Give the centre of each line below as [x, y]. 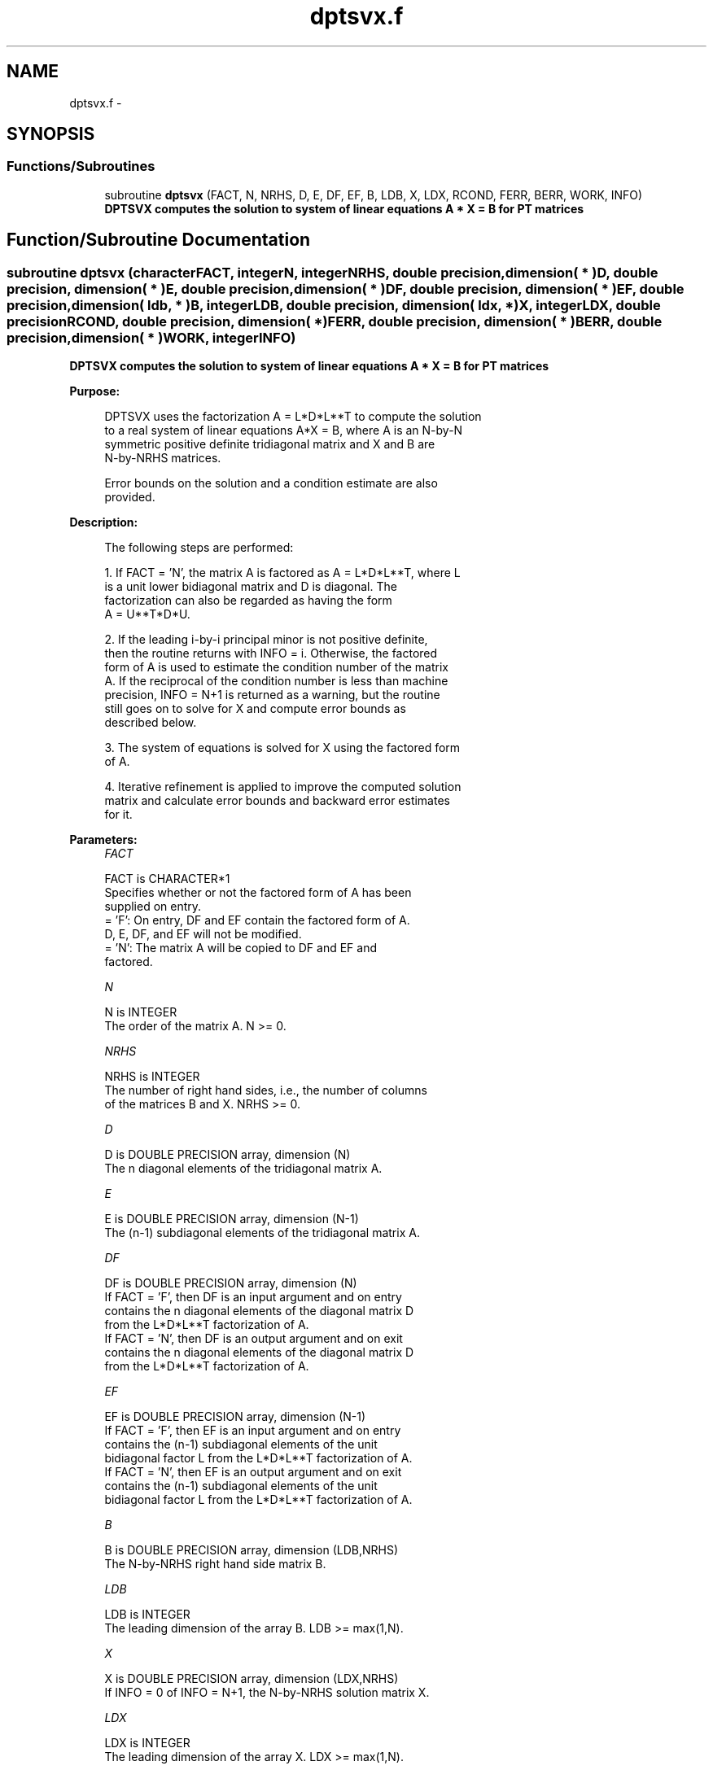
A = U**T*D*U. [147, 614]
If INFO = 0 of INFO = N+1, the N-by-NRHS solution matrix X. [267, 1693]
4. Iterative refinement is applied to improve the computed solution [283, 787]
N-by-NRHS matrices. [163, 458]
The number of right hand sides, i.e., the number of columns [266, 1090]
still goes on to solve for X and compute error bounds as [255, 709]
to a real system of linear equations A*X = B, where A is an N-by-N [284, 430]
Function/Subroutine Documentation [159, 240]
